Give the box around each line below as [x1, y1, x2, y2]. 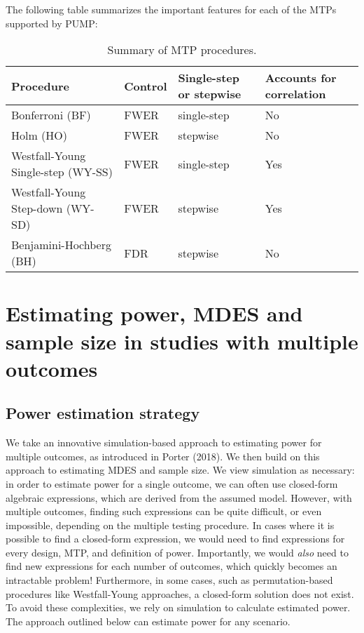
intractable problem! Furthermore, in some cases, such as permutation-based [6, 573, 333, 587]
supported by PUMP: [6, 15, 98, 30]
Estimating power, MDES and [6, 299, 303, 328]
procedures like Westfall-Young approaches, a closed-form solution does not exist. [6, 586, 354, 601]
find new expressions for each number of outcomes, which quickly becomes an [6, 559, 337, 573]
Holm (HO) [11, 127, 68, 144]
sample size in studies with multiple [6, 326, 358, 355]
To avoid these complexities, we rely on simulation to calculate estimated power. [6, 600, 351, 615]
